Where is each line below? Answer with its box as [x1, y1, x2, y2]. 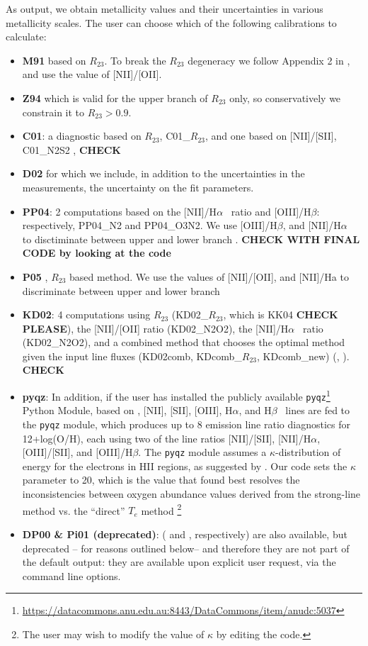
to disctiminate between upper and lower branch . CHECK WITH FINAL [22, 231, 360, 246]
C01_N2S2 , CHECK [22, 142, 121, 157]
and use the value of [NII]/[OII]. [22, 67, 162, 82]
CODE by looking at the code [22, 245, 171, 260]
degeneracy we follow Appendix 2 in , [188, 52, 350, 67]
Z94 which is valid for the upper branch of [22, 90, 208, 105]
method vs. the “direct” [22, 503, 125, 518]
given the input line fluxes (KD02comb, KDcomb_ [22, 348, 242, 363]
